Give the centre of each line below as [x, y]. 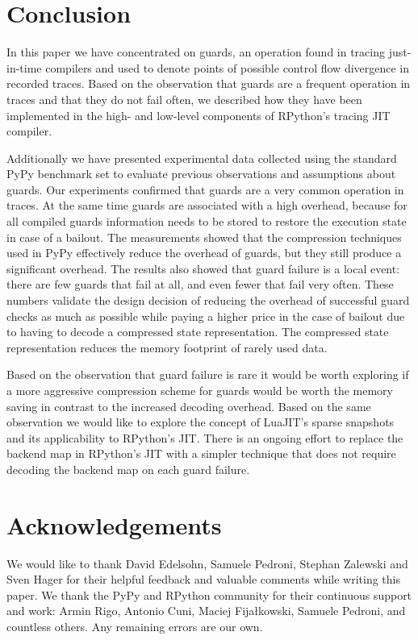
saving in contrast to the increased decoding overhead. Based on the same [189, 406]
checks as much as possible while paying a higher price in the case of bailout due [206, 316]
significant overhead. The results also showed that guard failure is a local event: [203, 268]
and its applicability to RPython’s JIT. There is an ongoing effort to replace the [205, 437]
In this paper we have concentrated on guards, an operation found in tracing [196, 52]
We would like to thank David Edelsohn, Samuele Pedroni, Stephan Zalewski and [207, 563]
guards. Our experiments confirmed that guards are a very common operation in [205, 189]
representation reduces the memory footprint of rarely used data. [167, 347]
